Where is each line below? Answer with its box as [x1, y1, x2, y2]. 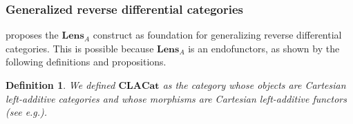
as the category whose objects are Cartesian [162, 78, 346, 92]
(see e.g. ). [6, 105, 48, 119]
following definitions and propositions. [6, 54, 166, 69]
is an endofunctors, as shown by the [188, 41, 340, 55]
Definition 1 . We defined [6, 78, 115, 92]
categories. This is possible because [6, 41, 154, 55]
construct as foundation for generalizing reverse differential [93, 28, 342, 42]
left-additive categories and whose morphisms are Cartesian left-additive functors [6, 91, 347, 105]
